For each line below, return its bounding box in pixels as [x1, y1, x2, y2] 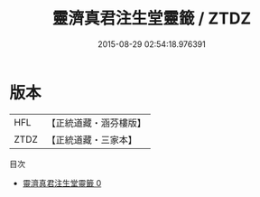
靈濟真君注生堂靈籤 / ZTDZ [51, 8, 252, 29]
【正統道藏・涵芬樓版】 [46, 117, 147, 129]
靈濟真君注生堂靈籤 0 [22, 177, 102, 188]
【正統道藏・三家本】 [46, 133, 138, 145]
